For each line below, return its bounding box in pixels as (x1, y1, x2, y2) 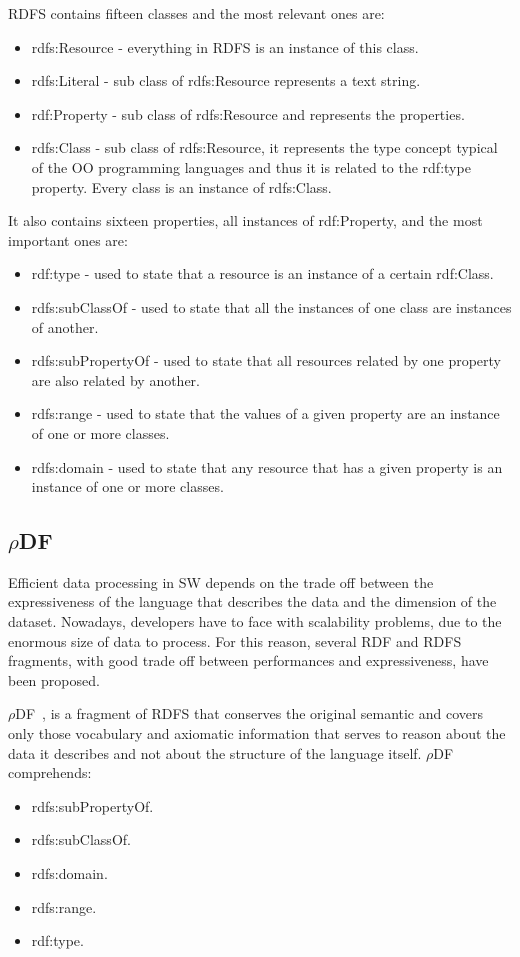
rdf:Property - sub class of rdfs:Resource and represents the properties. (31, 103, 465, 124)
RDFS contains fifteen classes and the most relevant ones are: (8, 3, 385, 23)
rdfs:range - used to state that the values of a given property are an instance (31, 403, 500, 424)
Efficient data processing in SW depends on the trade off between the (8, 571, 434, 592)
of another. (31, 316, 99, 337)
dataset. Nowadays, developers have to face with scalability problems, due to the (8, 611, 502, 632)
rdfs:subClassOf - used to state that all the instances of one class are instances (31, 296, 512, 317)
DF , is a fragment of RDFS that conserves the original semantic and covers (15, 703, 484, 724)
